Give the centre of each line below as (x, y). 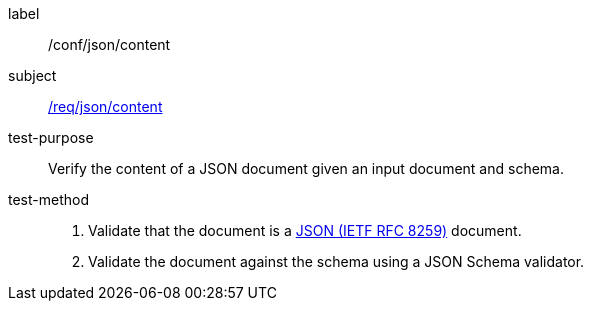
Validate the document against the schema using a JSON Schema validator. (336, 261)
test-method (48, 199)
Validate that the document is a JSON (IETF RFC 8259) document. (305, 230)
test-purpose (51, 137)
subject (32, 75)
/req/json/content (105, 106)
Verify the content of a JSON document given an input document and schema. (306, 168)
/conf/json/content (109, 44)
